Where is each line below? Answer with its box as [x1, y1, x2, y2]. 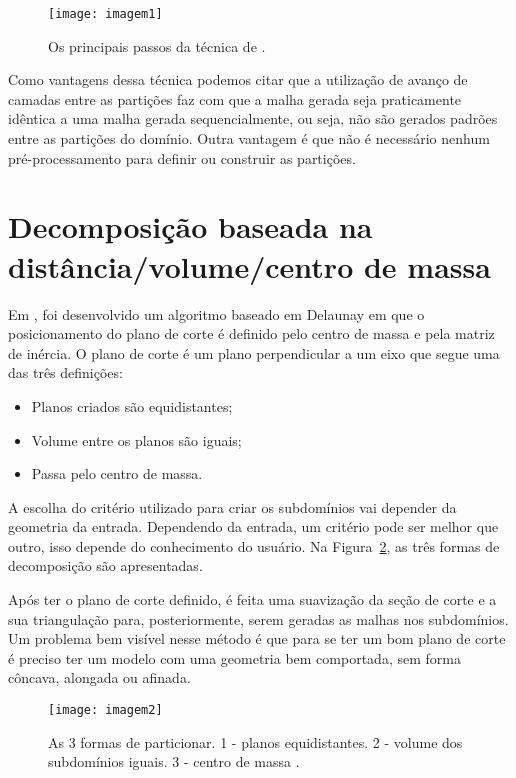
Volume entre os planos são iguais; [31, 429, 242, 450]
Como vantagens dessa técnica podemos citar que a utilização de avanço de [8, 69, 468, 90]
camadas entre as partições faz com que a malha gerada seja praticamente [8, 88, 462, 109]
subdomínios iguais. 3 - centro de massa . [48, 751, 300, 772]
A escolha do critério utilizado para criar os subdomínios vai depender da [8, 496, 457, 517]
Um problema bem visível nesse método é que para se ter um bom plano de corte [8, 628, 506, 649]
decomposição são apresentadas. [8, 555, 203, 576]
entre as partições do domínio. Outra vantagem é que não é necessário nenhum [8, 128, 490, 149]
